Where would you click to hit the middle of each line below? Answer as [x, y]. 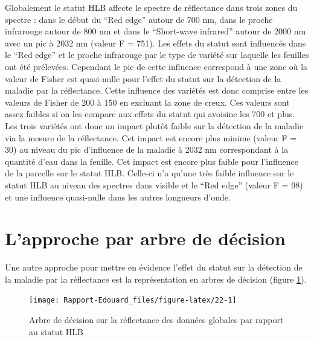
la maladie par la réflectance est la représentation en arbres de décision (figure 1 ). [156, 279]
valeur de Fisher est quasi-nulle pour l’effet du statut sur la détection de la [143, 78]
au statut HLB [56, 331]
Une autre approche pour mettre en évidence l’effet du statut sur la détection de [154, 267]
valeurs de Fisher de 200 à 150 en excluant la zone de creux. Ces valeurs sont [147, 102]
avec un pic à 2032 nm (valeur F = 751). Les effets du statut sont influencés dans [155, 43]
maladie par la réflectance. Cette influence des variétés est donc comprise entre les [157, 90]
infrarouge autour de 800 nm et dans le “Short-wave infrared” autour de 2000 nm [155, 31]
